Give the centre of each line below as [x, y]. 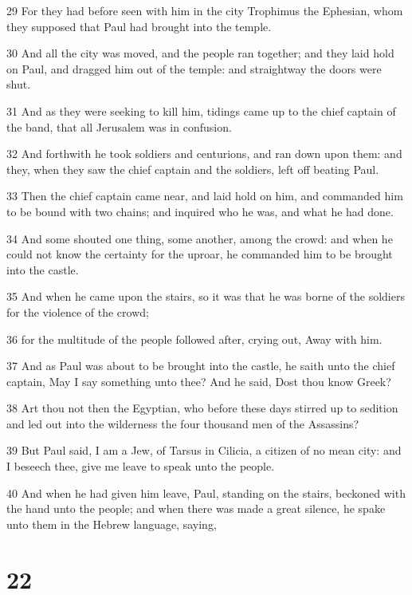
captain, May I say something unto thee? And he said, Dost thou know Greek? [199, 381]
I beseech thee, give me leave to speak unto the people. [141, 466]
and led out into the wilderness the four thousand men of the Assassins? [183, 423]
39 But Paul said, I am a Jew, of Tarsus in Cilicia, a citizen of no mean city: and [204, 450]
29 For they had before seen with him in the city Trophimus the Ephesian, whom [205, 10]
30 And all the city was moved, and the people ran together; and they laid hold [200, 53]
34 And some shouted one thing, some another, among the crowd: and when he [200, 238]
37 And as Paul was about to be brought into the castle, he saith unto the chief [201, 366]
